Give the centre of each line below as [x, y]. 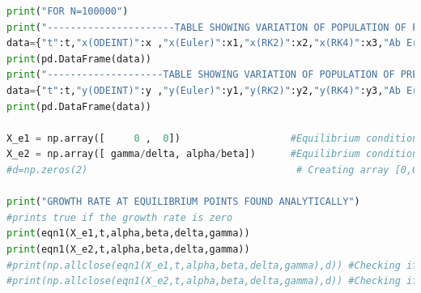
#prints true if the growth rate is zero [120, 217]
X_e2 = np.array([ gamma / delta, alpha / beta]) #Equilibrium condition [213, 154]
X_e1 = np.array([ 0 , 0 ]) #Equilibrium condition [213, 138]
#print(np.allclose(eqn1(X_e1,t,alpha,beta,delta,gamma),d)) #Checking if [213, 265]
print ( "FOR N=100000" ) [68, 11]
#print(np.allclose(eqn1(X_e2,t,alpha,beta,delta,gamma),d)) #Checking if [213, 281]
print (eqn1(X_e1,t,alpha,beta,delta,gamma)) [128, 234]
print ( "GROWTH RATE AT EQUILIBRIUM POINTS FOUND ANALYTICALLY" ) [183, 202]
